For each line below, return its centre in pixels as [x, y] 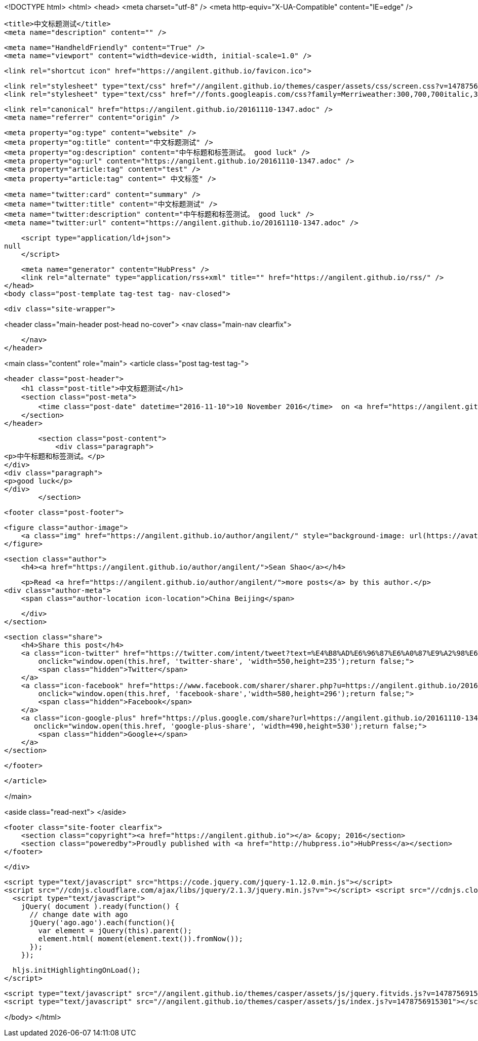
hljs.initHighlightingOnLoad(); [76, 970]
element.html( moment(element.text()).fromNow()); [141, 939]
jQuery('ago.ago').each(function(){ [102, 923]
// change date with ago [79, 914]
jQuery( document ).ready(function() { [100, 906]
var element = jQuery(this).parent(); [115, 931]
